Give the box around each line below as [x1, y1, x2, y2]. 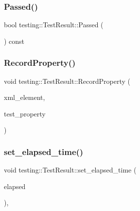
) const [4, 36, 25, 46]
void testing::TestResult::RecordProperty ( [4, 76, 130, 86]
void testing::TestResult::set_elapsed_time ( [4, 165, 137, 175]
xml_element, [4, 92, 45, 102]
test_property [4, 108, 46, 118]
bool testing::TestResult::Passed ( [4, 19, 104, 30]
